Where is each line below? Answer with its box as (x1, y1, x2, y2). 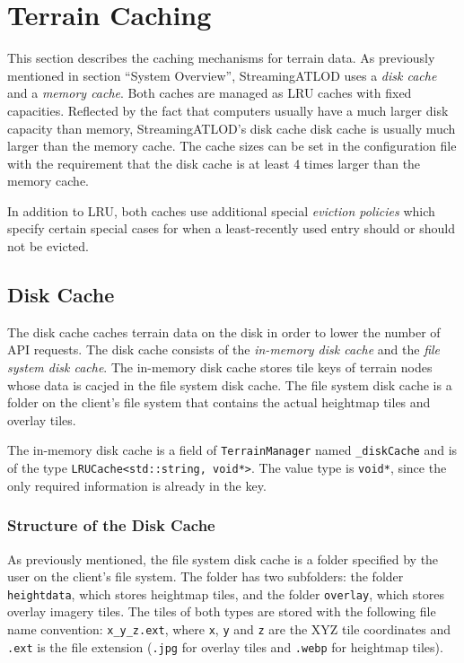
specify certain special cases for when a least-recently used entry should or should (7, 219, 455, 238)
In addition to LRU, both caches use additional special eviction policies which (7, 201, 435, 220)
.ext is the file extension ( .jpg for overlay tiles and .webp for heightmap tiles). (7, 637, 443, 656)
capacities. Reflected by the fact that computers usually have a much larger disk (7, 100, 449, 119)
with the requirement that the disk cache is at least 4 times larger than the (7, 153, 421, 172)
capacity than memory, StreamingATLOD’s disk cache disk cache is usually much (7, 118, 456, 137)
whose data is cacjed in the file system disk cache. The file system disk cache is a (7, 375, 452, 394)
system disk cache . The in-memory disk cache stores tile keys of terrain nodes (7, 358, 433, 377)
